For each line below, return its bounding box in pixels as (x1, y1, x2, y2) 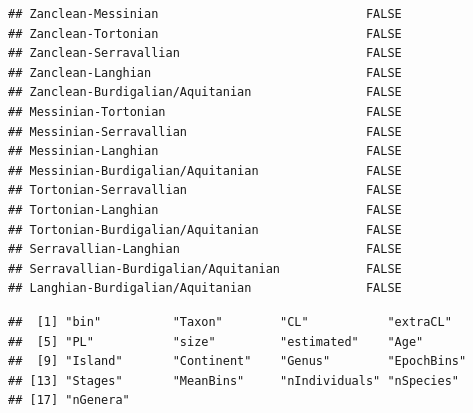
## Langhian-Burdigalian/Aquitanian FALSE (8, 281, 402, 296)
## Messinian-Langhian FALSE (8, 144, 402, 159)
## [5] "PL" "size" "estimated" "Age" (8, 334, 424, 349)
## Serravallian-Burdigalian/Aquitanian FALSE (8, 261, 402, 276)
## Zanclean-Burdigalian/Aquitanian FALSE (8, 85, 402, 100)
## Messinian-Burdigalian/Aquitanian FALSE (8, 163, 402, 178)
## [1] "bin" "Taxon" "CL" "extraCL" (8, 314, 452, 329)
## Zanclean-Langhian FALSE (8, 65, 402, 80)
